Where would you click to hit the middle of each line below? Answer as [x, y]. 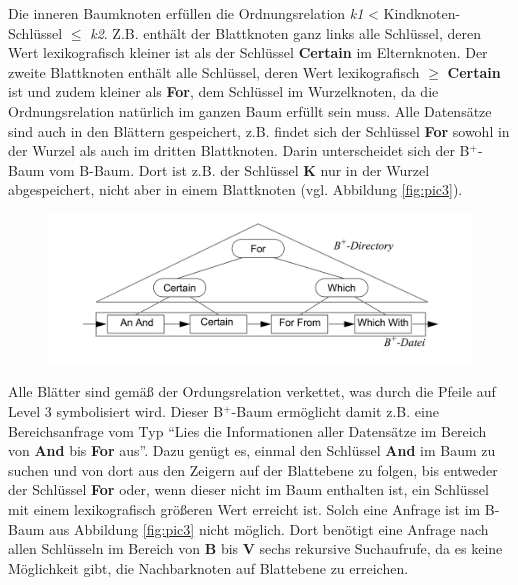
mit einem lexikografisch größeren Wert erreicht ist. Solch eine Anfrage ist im [244, 508]
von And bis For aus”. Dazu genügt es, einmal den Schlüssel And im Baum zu [252, 450]
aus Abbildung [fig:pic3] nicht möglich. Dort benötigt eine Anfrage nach [269, 528]
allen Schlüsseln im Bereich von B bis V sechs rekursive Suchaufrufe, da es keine [255, 548]
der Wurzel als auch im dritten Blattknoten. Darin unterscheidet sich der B [239, 150]
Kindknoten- [422, 13]
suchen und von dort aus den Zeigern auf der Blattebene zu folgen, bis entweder [253, 469]
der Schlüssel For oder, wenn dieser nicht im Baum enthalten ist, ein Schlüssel [248, 489]
